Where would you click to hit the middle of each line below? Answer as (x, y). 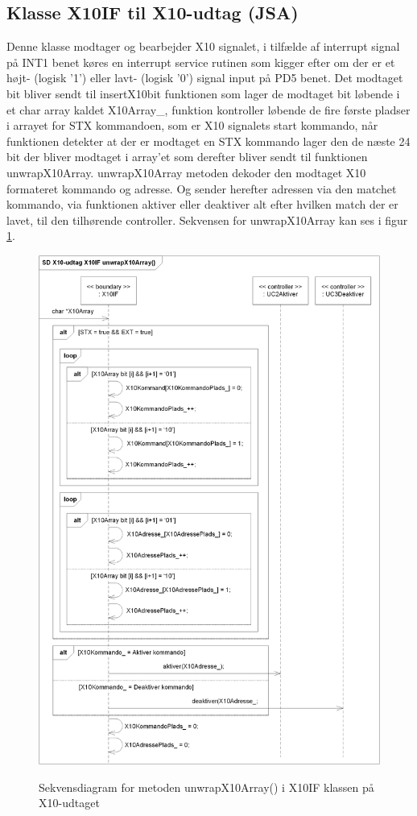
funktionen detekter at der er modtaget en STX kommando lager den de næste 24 (208, 141)
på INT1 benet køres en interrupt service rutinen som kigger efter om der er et (201, 62)
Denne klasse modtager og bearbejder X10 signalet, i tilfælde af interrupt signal (203, 46)
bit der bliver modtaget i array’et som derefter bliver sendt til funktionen (187, 157)
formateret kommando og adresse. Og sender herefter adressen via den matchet (202, 188)
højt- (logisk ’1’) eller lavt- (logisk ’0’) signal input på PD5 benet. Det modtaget (205, 78)
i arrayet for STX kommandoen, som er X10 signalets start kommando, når (192, 125)
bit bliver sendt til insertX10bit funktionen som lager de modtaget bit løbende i (203, 93)
